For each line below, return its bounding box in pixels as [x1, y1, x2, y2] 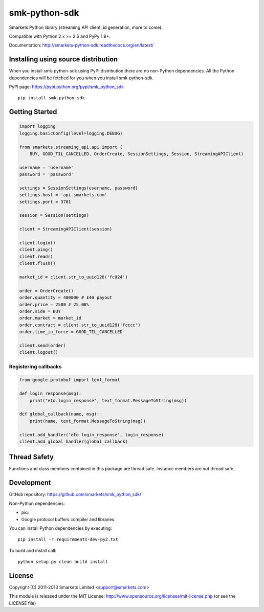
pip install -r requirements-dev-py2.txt [18, 537, 118, 543]
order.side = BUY [19, 308, 61, 314]
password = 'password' [19, 172, 74, 177]
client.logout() [19, 350, 59, 355]
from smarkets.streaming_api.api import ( [19, 144, 123, 150]
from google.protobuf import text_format [19, 377, 120, 383]
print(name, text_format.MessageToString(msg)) [29, 418, 146, 424]
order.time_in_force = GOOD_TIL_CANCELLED [19, 329, 123, 335]
